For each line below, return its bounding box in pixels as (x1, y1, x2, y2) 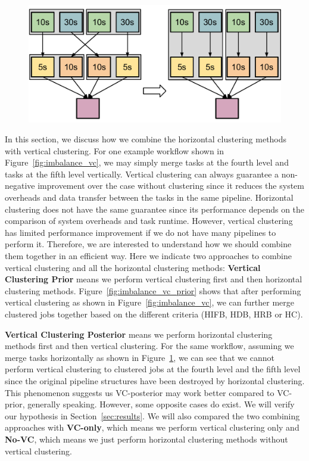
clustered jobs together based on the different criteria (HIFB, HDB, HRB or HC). (5, 308, 303, 320)
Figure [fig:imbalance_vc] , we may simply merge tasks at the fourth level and (5, 156, 289, 169)
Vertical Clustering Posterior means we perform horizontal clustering (5, 328, 273, 340)
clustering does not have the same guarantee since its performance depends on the (5, 203, 305, 215)
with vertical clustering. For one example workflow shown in (5, 144, 224, 157)
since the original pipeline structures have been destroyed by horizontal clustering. (5, 374, 305, 387)
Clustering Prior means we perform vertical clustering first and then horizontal (5, 273, 302, 285)
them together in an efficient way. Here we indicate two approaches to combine (5, 250, 292, 262)
